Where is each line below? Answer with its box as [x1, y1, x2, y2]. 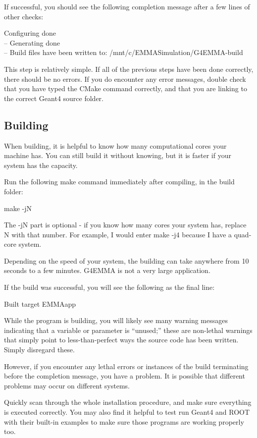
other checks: [4, 11, 44, 21]
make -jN [4, 203, 32, 213]
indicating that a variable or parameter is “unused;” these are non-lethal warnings [4, 325, 253, 335]
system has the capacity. [4, 160, 78, 170]
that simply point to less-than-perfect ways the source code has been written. [4, 334, 239, 345]
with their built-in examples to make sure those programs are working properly [4, 416, 244, 427]
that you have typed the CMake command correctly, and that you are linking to [4, 83, 247, 94]
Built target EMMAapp [4, 298, 76, 309]
